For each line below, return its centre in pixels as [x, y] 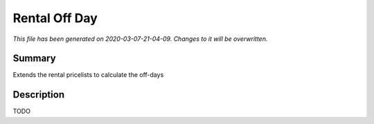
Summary [34, 59]
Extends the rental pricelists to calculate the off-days [88, 75]
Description [39, 95]
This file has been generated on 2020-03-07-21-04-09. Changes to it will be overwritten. [140, 39]
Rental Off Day [55, 18]
